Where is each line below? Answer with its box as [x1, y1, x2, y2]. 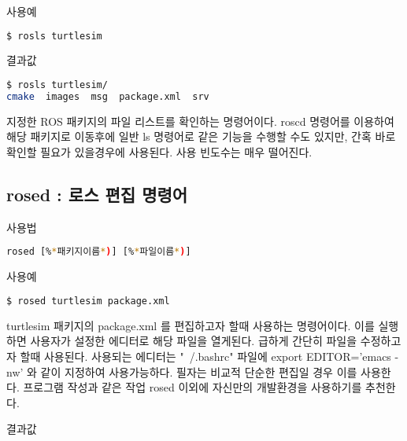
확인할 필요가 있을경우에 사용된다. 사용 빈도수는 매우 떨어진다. [6, 144, 313, 160]
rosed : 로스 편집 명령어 [6, 182, 188, 206]
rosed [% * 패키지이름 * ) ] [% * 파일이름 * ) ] [6, 246, 191, 258]
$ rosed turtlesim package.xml [6, 295, 170, 307]
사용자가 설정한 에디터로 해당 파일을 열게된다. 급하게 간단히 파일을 [30, 333, 357, 349]
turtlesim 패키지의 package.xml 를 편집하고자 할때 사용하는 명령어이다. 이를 [6, 317, 375, 333]
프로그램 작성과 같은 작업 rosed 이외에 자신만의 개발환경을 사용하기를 [23, 379, 362, 395]
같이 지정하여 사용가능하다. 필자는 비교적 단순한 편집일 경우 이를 [40, 363, 357, 380]
